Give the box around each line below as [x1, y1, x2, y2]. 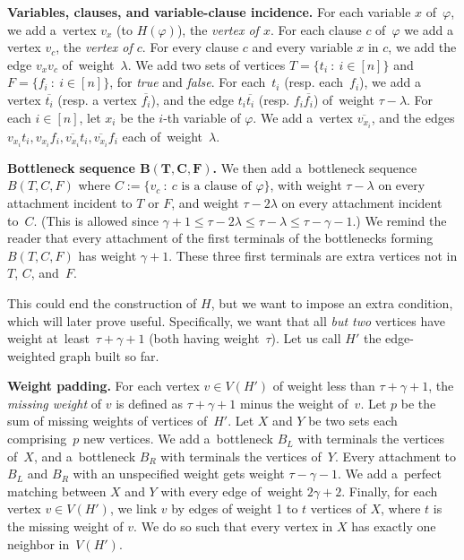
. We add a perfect [338, 464, 442, 483]
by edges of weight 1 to [171, 499, 298, 518]
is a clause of [181, 180, 252, 194]
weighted [7, 346, 56, 365]
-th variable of [163, 108, 241, 126]
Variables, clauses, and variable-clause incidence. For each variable [7, 3, 411, 21]
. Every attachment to [334, 446, 457, 465]
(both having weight [149, 329, 260, 348]
